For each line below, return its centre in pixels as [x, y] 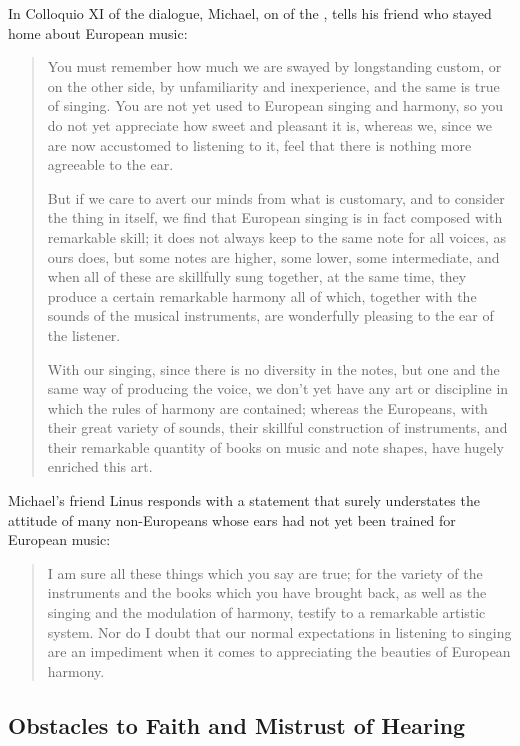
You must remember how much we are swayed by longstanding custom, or [274, 66]
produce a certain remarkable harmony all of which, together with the [262, 295]
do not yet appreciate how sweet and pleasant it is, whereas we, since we [269, 124]
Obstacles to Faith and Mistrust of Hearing [237, 724]
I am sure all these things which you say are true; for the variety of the [265, 572]
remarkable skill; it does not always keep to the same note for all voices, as [277, 236]
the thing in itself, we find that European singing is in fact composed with [275, 217]
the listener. [84, 334]
